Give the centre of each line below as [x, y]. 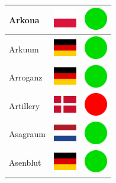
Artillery [25, 105]
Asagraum [27, 134]
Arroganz [26, 77]
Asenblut [25, 162]
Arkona [24, 19]
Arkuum [24, 49]
